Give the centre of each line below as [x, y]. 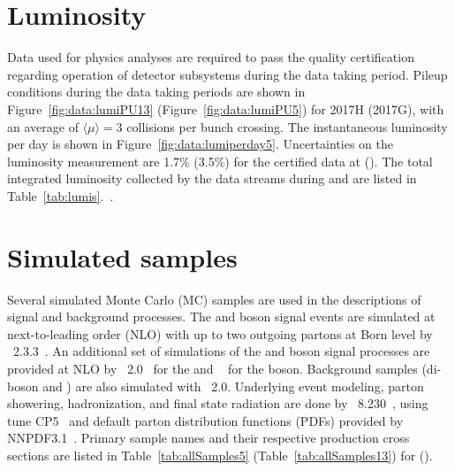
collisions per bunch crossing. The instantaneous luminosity [287, 126]
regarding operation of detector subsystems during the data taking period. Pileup [227, 74]
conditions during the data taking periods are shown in [156, 92]
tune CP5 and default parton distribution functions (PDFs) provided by [205, 420]
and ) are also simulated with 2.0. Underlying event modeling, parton [233, 386]
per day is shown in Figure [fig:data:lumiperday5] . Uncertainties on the [200, 144]
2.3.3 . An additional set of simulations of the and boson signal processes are [221, 351]
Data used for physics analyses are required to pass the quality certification [211, 57]
